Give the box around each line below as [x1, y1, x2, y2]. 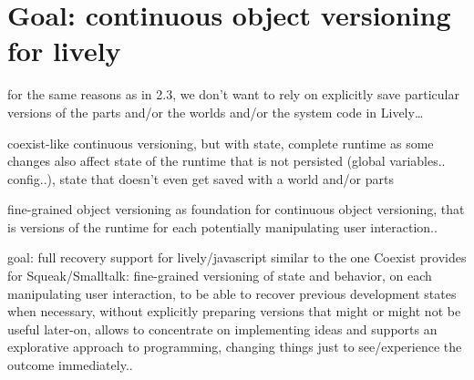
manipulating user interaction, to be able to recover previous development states [7, 283, 457, 303]
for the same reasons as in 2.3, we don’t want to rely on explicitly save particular [7, 85, 459, 104]
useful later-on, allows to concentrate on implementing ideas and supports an [7, 319, 438, 338]
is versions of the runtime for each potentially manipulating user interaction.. [7, 217, 438, 236]
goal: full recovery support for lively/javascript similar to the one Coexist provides [7, 248, 467, 267]
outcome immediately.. [7, 355, 133, 375]
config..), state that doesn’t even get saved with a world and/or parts [7, 169, 394, 188]
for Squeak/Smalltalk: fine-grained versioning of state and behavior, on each [7, 266, 432, 285]
